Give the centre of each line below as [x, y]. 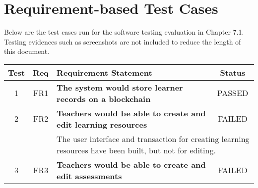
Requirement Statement [104, 72]
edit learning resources [102, 124]
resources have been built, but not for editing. [136, 150]
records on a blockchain [104, 98]
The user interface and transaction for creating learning [153, 139]
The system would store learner [120, 87]
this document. [27, 51]
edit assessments [89, 176]
